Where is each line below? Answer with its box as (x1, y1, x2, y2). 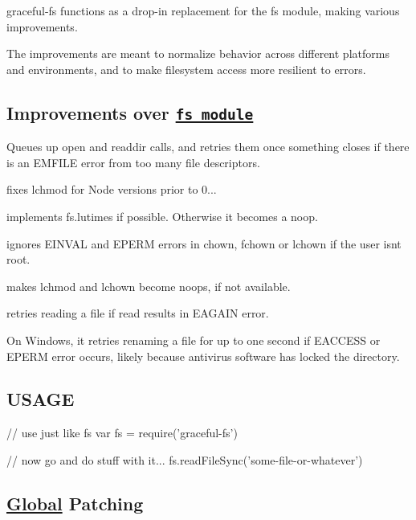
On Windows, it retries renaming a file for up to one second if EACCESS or (6, 331, 381, 348)
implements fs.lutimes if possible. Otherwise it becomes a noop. (6, 207, 318, 224)
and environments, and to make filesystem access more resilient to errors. (6, 60, 366, 77)
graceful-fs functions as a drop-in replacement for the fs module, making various (6, 2, 400, 18)
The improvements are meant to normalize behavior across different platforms (6, 45, 389, 62)
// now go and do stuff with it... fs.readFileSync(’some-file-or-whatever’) (6, 451, 363, 468)
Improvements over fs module (6, 100, 254, 125)
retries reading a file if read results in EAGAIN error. (6, 305, 269, 321)
